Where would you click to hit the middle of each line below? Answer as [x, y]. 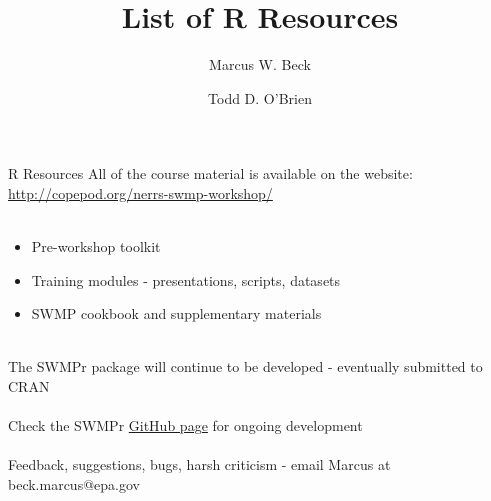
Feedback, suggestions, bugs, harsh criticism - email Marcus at [199, 464]
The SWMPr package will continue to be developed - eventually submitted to [245, 366]
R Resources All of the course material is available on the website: [210, 173]
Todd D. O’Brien [260, 97]
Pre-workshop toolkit [96, 246]
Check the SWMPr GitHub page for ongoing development [185, 425]
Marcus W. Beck [260, 64]
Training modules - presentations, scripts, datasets [186, 279]
